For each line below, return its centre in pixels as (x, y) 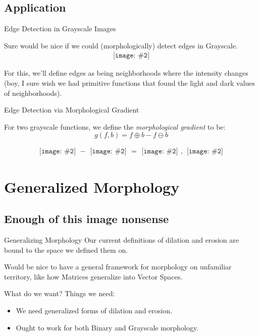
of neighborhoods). (33, 93)
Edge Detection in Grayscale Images (60, 29)
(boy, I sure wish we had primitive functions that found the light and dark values (130, 83)
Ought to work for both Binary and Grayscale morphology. (107, 327)
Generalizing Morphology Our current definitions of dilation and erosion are (121, 240)
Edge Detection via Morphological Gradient (72, 110)
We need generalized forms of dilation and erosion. (94, 310)
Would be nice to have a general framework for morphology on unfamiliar (118, 267)
